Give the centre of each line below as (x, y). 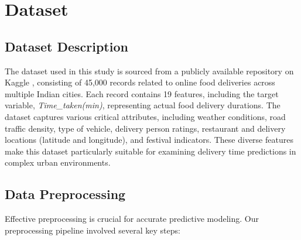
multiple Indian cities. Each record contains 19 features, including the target (142, 93)
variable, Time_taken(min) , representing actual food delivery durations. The (143, 105)
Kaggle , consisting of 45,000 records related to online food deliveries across (140, 82)
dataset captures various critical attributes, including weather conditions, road (145, 116)
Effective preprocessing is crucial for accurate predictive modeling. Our (132, 219)
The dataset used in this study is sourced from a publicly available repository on (149, 71)
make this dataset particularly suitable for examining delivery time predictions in (150, 151)
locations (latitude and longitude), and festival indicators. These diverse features (149, 140)
